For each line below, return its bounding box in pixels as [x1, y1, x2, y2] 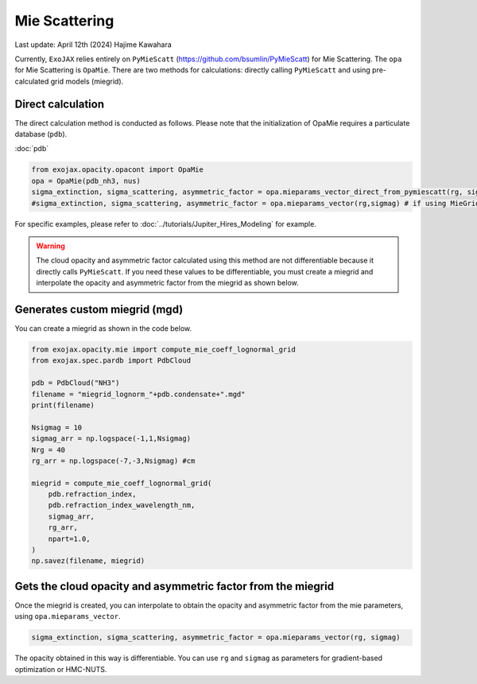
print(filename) [31, 400, 95, 410]
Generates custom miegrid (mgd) [14, 302, 184, 316]
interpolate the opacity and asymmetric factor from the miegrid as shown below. [36, 278, 299, 288]
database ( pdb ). [14, 130, 68, 139]
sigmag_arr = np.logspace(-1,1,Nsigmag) [31, 434, 191, 443]
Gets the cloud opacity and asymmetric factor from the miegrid [14, 579, 334, 593]
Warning [36, 241, 65, 251]
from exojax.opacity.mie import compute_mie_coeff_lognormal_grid [31, 345, 296, 354]
